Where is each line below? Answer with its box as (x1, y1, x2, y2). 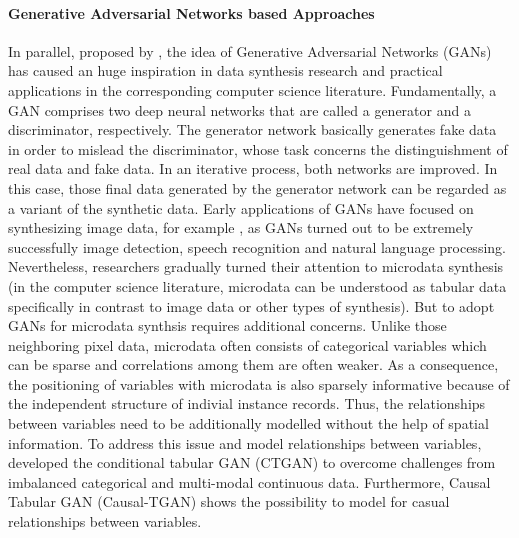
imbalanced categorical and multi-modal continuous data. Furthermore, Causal (8, 471, 491, 492)
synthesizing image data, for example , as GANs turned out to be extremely (8, 217, 474, 238)
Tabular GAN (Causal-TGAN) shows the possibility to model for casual (8, 491, 450, 512)
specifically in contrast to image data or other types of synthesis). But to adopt (8, 295, 495, 316)
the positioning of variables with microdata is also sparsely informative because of (8, 373, 510, 394)
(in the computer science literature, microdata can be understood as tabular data (8, 275, 507, 296)
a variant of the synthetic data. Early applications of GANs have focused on (8, 197, 474, 218)
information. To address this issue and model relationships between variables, (8, 432, 482, 453)
